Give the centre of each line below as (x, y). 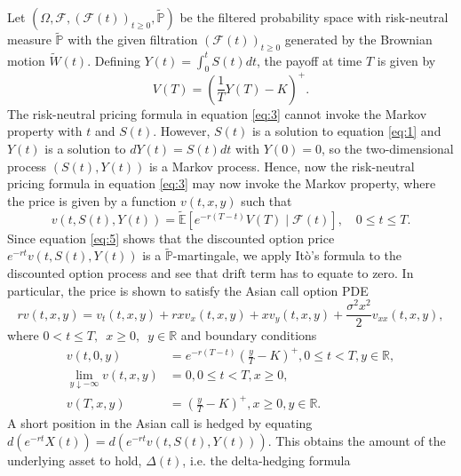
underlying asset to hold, (75, 460)
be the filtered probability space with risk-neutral (314, 17)
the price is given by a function (92, 200)
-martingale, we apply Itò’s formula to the (287, 255)
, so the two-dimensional (388, 148)
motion (26, 60)
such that (266, 200)
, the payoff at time (310, 60)
